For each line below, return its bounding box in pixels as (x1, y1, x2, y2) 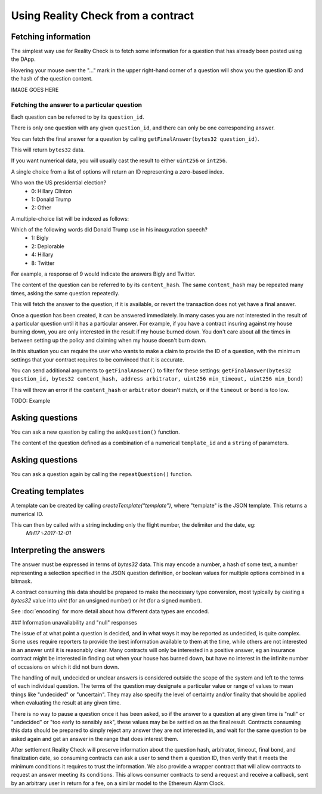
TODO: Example (11, 397, 51, 404)
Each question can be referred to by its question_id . (11, 113, 144, 121)
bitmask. (11, 577, 32, 585)
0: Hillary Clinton (31, 187, 72, 194)
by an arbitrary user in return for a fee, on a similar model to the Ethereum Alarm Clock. (11, 779, 225, 787)
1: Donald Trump (31, 196, 72, 203)
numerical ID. (11, 510, 44, 517)
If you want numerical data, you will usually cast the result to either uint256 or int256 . (11, 157, 228, 164)
